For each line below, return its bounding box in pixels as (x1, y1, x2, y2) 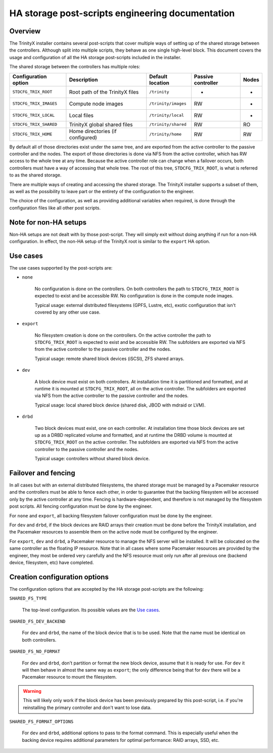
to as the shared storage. (9, 172, 62, 178)
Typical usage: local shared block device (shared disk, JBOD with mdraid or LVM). (34, 402, 206, 408)
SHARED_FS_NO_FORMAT (9, 649, 61, 654)
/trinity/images (149, 101, 187, 106)
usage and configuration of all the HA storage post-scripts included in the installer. (9, 54, 181, 60)
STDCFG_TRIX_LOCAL (12, 113, 55, 118)
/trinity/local (149, 113, 185, 118)
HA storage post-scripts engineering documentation (9, 8, 235, 19)
